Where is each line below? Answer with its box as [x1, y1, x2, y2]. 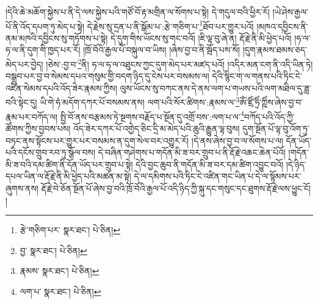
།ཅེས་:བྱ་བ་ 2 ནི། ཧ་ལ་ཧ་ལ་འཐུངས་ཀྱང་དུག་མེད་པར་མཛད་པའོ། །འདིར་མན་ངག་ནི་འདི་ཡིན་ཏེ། [46, 56, 313, 70]
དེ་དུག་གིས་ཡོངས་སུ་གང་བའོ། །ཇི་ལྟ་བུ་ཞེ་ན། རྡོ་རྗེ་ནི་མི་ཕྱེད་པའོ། [110, 31, 292, 44]
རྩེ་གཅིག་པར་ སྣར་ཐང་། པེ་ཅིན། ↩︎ [20, 223, 121, 236]
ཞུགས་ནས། [5, 181, 38, 194]
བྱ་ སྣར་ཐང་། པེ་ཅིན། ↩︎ [20, 244, 87, 256]
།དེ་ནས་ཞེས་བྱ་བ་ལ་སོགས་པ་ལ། [191, 134, 283, 147]
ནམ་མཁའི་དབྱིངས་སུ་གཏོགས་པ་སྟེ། [5, 31, 108, 44]
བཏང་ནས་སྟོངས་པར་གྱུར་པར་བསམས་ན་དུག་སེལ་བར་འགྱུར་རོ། [5, 134, 189, 147]
